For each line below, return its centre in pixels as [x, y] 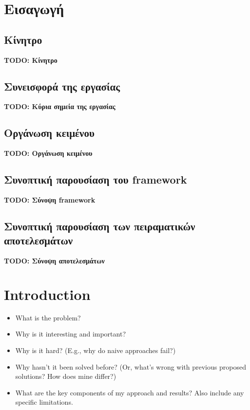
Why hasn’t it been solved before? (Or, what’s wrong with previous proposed [131, 366]
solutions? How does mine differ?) [66, 376]
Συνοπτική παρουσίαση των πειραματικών [100, 226]
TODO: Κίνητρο [31, 60]
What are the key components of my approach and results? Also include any [130, 392]
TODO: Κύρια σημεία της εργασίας [60, 106]
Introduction [47, 294]
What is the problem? [48, 317]
